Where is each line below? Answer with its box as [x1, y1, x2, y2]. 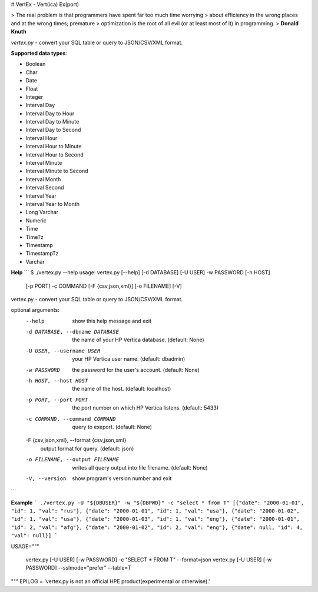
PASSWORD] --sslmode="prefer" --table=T [25, 564, 132, 571]
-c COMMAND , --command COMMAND [25, 415, 116, 422]
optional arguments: [11, 307, 60, 314]
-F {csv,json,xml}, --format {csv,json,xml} [25, 437, 127, 444]
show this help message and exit [72, 317, 151, 324]
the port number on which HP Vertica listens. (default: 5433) [72, 404, 219, 411]
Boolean [25, 61, 46, 68]
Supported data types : [11, 49, 68, 56]
